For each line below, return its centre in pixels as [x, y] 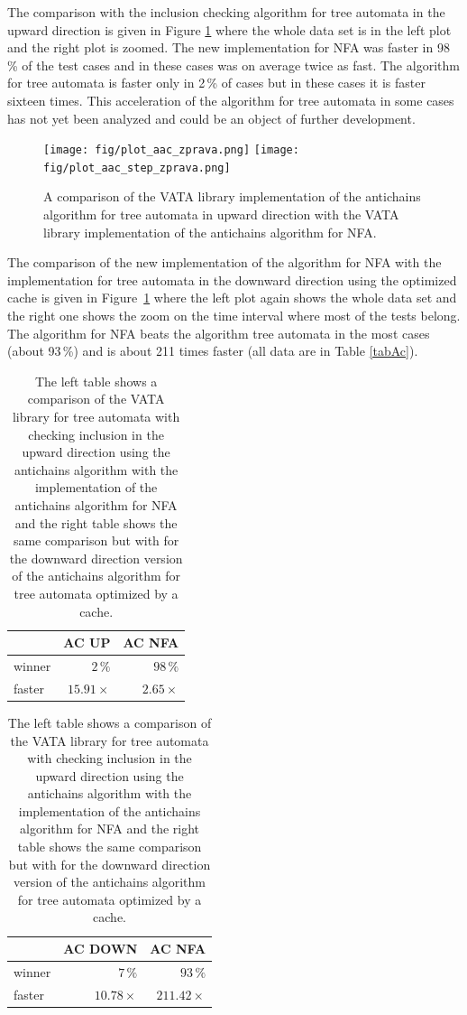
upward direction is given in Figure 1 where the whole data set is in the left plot [229, 29]
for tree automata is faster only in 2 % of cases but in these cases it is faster [216, 83]
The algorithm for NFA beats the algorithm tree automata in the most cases [219, 333]
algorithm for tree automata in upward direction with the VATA [221, 214]
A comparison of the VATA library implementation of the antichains [232, 196]
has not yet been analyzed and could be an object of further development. [211, 118]
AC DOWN [101, 949]
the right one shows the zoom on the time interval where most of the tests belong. [234, 316]
